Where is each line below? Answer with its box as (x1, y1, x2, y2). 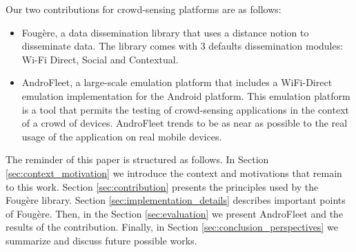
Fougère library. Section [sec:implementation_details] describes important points (6, 193, 346, 207)
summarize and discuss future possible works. (6, 233, 197, 247)
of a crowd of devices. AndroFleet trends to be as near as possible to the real (21, 116, 348, 130)
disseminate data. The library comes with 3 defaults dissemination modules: (21, 39, 344, 53)
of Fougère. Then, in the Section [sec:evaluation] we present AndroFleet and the (6, 206, 344, 220)
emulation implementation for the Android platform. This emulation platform (21, 88, 350, 103)
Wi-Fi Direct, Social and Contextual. (21, 52, 179, 66)
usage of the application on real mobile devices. (21, 129, 222, 143)
